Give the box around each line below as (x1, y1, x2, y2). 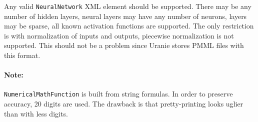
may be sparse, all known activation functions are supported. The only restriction (4, 20, 254, 31)
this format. (4, 50, 40, 60)
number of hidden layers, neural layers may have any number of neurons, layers (4, 10, 247, 21)
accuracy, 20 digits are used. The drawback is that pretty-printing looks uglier (4, 98, 243, 109)
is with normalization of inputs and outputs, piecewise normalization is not (4, 30, 234, 40)
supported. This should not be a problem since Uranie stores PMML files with (4, 40, 244, 50)
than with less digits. (4, 108, 68, 118)
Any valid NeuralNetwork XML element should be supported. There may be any (4, 1, 251, 11)
